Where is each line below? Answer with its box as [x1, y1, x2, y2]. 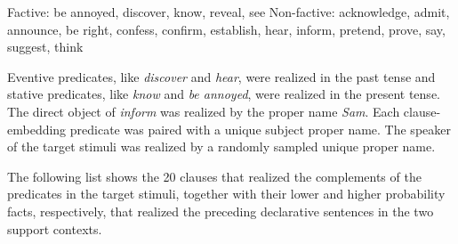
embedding [7, 119, 67, 138]
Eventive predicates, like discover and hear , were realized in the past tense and [7, 67, 436, 85]
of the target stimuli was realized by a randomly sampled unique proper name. [7, 137, 436, 156]
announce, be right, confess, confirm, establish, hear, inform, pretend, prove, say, [7, 20, 446, 38]
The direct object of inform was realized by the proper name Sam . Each [7, 102, 400, 120]
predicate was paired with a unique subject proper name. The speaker [69, 119, 451, 138]
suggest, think [7, 37, 84, 56]
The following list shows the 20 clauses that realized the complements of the [7, 167, 422, 185]
